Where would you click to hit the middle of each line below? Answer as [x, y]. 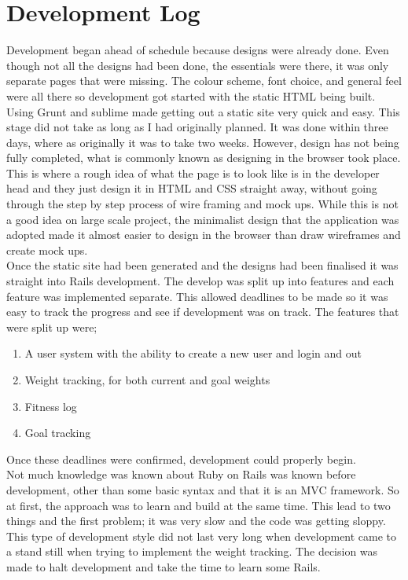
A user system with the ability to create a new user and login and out [193, 353]
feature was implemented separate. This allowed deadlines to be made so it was [197, 296]
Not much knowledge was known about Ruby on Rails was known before [181, 474]
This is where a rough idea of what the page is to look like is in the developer [193, 173]
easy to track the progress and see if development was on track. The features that [203, 312]
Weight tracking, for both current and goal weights [147, 380]
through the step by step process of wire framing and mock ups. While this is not [202, 204]
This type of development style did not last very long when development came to [202, 536]
